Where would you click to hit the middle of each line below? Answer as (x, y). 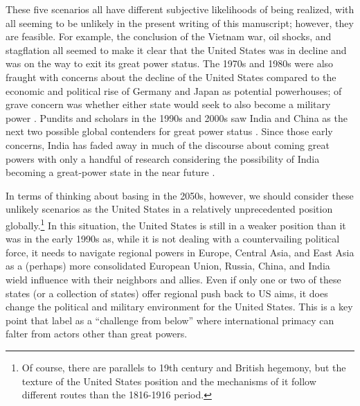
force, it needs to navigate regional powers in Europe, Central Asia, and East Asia (180, 252)
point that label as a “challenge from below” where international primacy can (170, 320)
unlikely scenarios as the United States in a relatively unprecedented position (169, 209)
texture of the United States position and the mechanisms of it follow (169, 381)
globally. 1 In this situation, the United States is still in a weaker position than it (176, 224)
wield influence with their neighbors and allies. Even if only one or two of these (173, 279)
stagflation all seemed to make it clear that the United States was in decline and (176, 50)
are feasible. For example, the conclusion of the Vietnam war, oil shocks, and (169, 36)
